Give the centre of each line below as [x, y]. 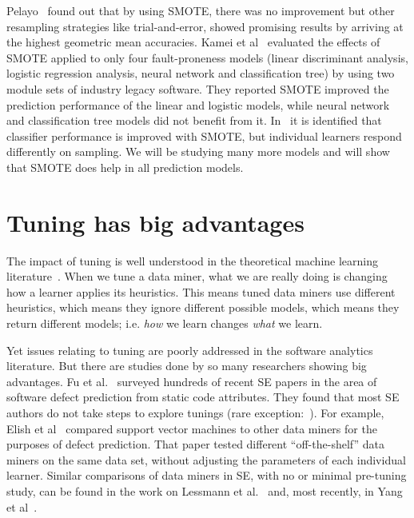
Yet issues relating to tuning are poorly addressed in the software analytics [190, 350]
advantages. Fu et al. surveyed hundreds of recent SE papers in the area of [192, 381]
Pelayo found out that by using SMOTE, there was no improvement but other [201, 10]
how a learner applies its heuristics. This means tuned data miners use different [201, 291]
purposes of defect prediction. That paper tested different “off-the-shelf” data [195, 444]
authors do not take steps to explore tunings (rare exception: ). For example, [195, 412]
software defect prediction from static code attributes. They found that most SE [203, 397]
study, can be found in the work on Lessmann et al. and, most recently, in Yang [205, 490]
